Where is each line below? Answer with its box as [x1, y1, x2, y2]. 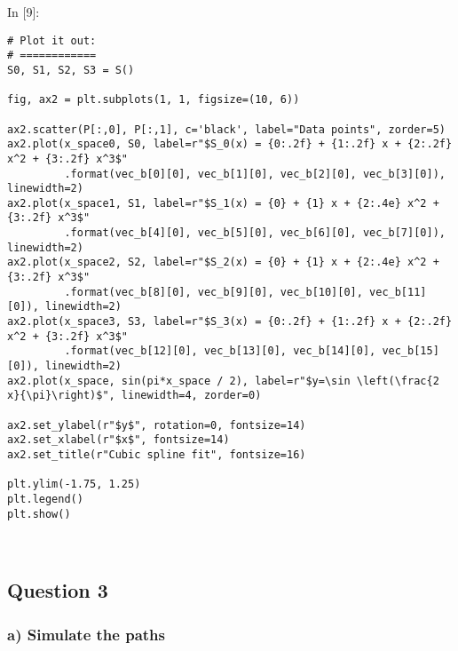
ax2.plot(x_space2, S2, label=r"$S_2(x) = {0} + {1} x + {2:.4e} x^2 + [7, 256, 439, 269]
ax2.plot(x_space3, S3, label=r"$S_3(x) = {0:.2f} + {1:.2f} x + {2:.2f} [7, 315, 453, 329]
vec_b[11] [369, 285, 427, 298]
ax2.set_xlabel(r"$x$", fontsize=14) [7, 433, 230, 447]
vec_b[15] [382, 345, 439, 358]
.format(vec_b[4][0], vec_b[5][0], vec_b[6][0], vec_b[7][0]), [64, 226, 446, 240]
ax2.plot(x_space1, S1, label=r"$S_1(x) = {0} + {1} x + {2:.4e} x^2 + [7, 196, 439, 210]
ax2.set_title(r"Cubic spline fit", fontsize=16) [7, 448, 306, 461]
